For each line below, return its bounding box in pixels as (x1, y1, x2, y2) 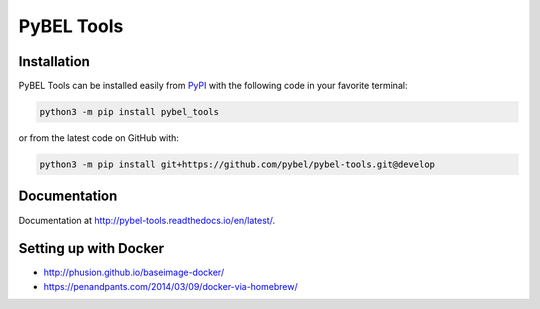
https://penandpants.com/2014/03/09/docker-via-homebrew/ (43, 280, 299, 292)
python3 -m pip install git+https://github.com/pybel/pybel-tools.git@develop (39, 159, 435, 170)
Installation (18, 53, 90, 70)
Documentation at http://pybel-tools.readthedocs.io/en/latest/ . (18, 214, 275, 226)
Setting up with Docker (18, 240, 165, 257)
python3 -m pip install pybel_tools (39, 106, 220, 118)
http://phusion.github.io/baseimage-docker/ (43, 266, 225, 279)
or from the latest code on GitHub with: (18, 132, 180, 144)
